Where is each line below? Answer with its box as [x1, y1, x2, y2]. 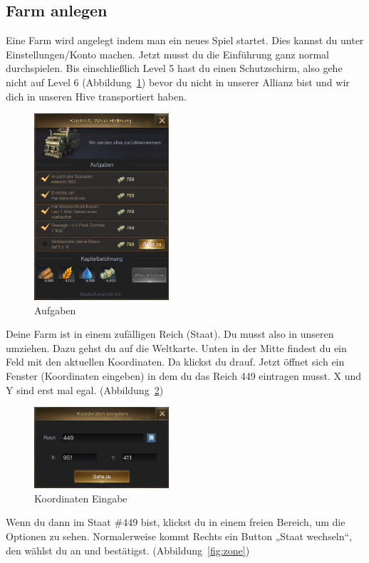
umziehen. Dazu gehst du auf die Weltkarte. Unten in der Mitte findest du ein [6, 340, 347, 355]
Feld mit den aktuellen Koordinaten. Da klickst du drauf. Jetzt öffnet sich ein [6, 354, 345, 369]
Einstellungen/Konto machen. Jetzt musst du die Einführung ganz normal [6, 46, 329, 61]
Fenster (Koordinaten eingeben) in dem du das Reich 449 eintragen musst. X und [6, 368, 361, 383]
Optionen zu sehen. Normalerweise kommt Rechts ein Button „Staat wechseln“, [6, 528, 353, 543]
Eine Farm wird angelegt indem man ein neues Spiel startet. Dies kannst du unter [6, 33, 364, 48]
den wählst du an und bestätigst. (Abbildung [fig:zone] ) [6, 542, 250, 557]
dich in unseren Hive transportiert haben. [6, 88, 187, 103]
